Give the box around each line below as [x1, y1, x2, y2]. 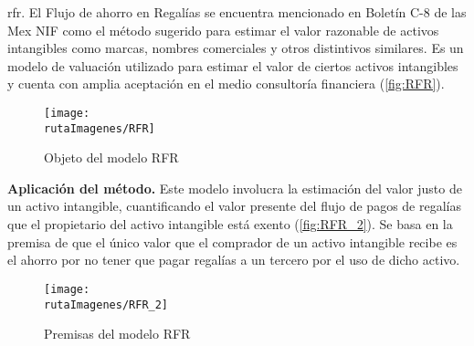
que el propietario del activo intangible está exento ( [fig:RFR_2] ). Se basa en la [7, 215, 453, 234]
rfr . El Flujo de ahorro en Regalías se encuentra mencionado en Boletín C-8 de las [7, 3, 467, 21]
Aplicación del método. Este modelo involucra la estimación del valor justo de [7, 178, 462, 197]
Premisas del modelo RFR [44, 324, 191, 343]
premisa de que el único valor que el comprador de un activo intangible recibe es [7, 232, 458, 251]
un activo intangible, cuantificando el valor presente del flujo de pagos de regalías [7, 196, 461, 215]
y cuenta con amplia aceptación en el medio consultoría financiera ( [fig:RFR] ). [7, 74, 445, 93]
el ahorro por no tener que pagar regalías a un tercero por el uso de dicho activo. [7, 250, 460, 269]
